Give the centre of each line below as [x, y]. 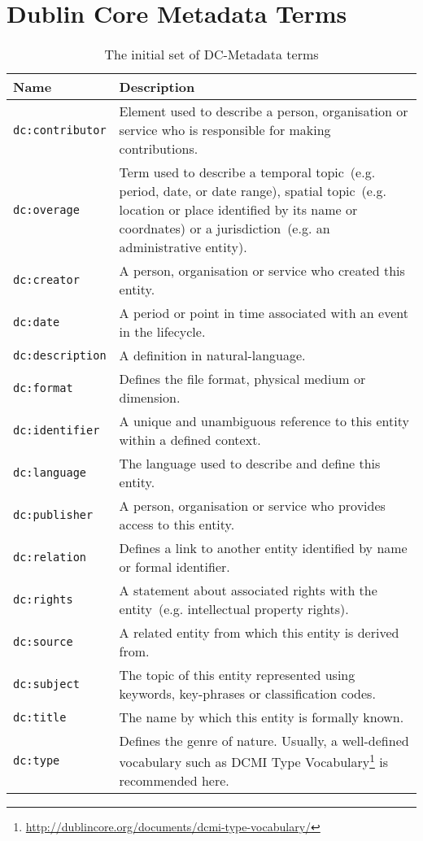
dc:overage [46, 209]
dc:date [37, 322]
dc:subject [46, 684]
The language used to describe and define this [250, 464]
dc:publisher [53, 515]
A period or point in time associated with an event [264, 313]
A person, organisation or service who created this [262, 271]
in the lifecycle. [162, 332]
